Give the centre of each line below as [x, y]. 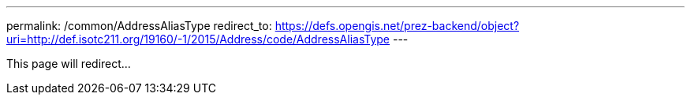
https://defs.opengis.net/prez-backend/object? [397, 26]
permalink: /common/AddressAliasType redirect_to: [139, 26]
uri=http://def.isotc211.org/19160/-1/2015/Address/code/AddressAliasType [198, 39]
